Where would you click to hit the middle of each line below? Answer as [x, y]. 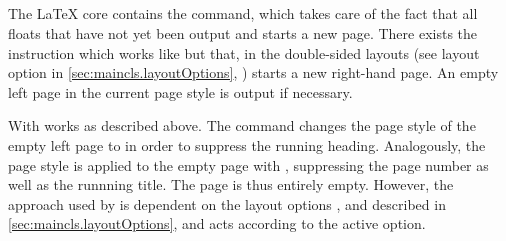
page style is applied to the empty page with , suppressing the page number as [248, 164]
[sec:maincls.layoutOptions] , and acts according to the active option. [217, 223]
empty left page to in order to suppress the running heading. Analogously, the [247, 144]
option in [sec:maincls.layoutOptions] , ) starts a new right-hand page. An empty [253, 72]
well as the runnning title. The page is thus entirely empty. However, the [231, 184]
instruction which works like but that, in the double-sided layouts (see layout [244, 52]
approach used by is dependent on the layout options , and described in [227, 203]
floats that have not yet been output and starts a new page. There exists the [243, 32]
